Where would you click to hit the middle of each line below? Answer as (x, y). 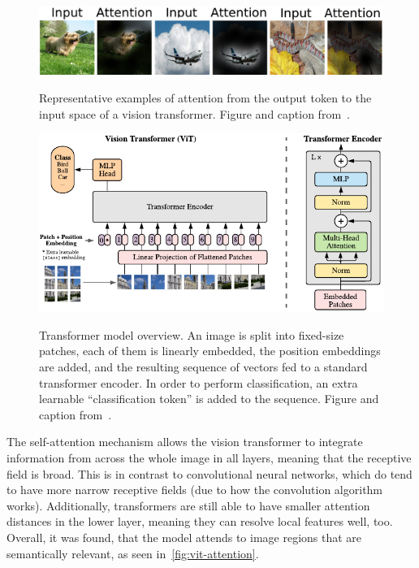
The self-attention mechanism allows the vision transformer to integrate (185, 442)
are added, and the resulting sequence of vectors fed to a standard (203, 366)
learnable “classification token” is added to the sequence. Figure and (209, 399)
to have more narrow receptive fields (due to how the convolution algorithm (195, 490)
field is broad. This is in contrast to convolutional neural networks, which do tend (209, 473)
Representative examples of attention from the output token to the (205, 98)
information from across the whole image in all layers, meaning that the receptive (209, 457)
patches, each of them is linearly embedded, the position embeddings (210, 351)
